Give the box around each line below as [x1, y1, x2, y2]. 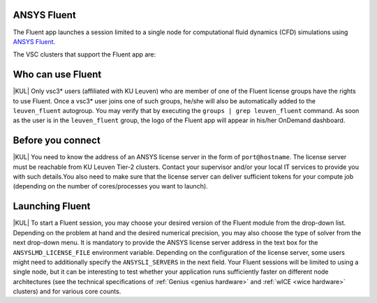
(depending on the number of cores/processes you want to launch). [13, 182, 209, 191]
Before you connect [13, 135, 101, 147]
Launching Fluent [13, 200, 91, 212]
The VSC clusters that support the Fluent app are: [13, 50, 156, 59]
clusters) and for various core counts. [13, 287, 121, 296]
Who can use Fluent [13, 68, 102, 80]
